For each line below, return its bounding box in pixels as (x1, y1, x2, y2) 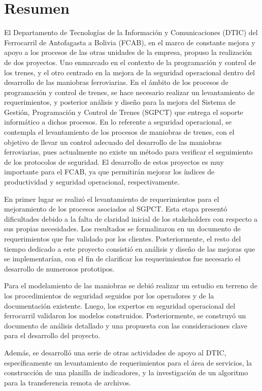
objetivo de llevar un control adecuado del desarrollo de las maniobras (4, 136, 222, 147)
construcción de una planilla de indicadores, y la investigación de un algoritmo (4, 367, 248, 378)
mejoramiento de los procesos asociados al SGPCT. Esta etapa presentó (4, 203, 227, 214)
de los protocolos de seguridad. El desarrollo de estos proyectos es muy (4, 156, 224, 167)
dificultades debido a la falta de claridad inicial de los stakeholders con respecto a (4, 213, 258, 224)
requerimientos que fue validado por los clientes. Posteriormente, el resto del (4, 233, 241, 244)
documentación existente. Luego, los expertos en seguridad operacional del (4, 300, 236, 311)
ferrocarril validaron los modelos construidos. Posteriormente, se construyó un (4, 310, 246, 321)
